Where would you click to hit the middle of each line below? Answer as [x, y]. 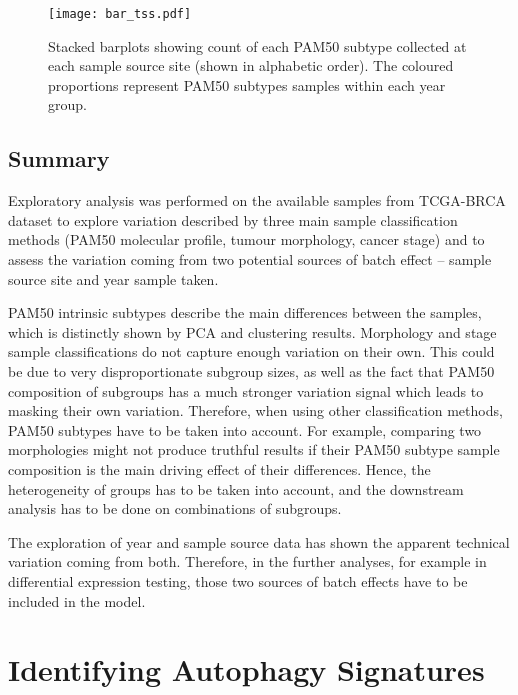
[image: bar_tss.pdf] [120, 14]
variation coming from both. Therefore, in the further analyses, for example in [247, 561]
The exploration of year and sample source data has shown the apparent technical [259, 541]
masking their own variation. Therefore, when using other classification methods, [255, 410]
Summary [59, 158]
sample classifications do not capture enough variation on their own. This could [251, 351]
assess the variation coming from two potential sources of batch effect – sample [250, 259]
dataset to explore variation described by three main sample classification [233, 219]
